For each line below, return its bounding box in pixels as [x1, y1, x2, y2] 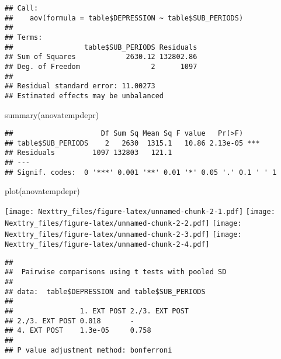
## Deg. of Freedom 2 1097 [5, 62, 197, 71]
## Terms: [5, 33, 43, 42]
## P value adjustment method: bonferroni [5, 346, 172, 354]
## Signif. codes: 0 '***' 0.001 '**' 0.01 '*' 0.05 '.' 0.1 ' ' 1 [5, 168, 277, 177]
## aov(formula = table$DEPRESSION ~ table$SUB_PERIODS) [5, 13, 244, 22]
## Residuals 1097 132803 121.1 [5, 149, 172, 157]
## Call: [5, 4, 39, 12]
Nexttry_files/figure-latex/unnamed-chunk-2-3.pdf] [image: [5, 230, 242, 239]
